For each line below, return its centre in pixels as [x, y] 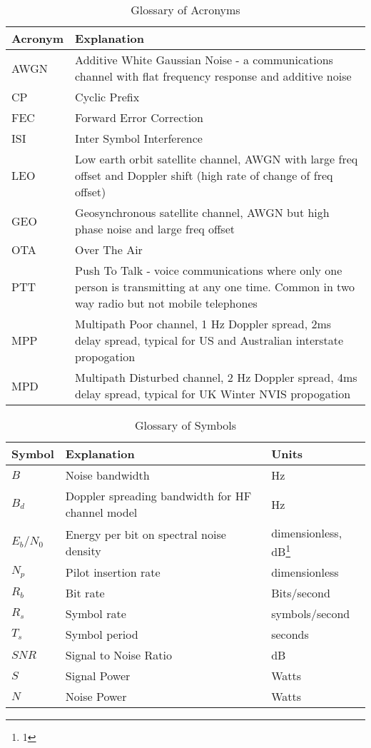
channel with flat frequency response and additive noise [213, 76]
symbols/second [311, 614]
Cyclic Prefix [107, 97]
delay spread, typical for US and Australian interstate [209, 340]
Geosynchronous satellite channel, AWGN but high [202, 212]
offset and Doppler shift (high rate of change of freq [204, 175]
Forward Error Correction [139, 117]
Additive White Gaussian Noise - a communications [204, 60]
